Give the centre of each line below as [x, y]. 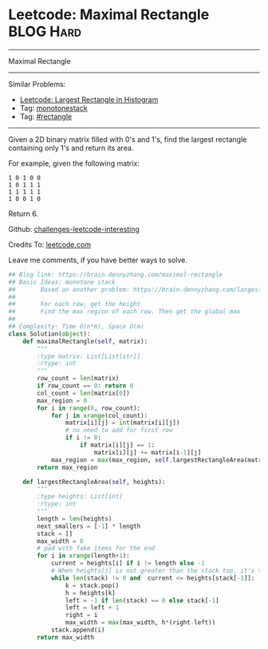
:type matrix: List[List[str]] [89, 356]
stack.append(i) [78, 630]
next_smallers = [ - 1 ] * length [89, 526]
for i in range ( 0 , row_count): [89, 408]
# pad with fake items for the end [96, 549]
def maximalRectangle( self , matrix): [85, 341]
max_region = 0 [62, 400]
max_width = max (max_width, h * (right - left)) [140, 623]
